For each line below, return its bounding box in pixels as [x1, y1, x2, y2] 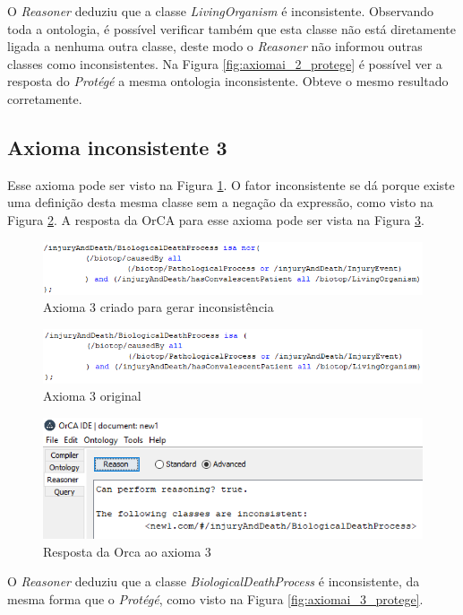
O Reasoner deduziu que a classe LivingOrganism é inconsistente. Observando [7, 2, 434, 20]
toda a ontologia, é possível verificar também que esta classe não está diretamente [7, 19, 457, 38]
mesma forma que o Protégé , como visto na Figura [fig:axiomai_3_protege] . [7, 589, 424, 608]
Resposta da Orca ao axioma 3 [43, 541, 211, 560]
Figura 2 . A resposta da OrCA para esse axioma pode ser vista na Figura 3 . [7, 210, 424, 229]
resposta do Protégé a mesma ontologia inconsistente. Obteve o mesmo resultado [7, 72, 449, 91]
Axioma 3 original [43, 386, 141, 405]
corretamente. [7, 89, 82, 108]
